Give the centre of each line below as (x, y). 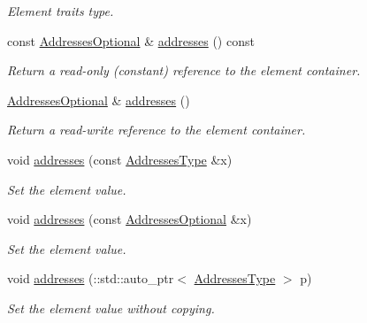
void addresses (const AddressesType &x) (120, 159)
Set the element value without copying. (111, 308)
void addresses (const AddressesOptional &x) (130, 219)
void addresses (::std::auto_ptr (91, 278)
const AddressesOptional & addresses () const (131, 40)
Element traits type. (61, 11)
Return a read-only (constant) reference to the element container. (184, 70)
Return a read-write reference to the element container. (157, 130)
